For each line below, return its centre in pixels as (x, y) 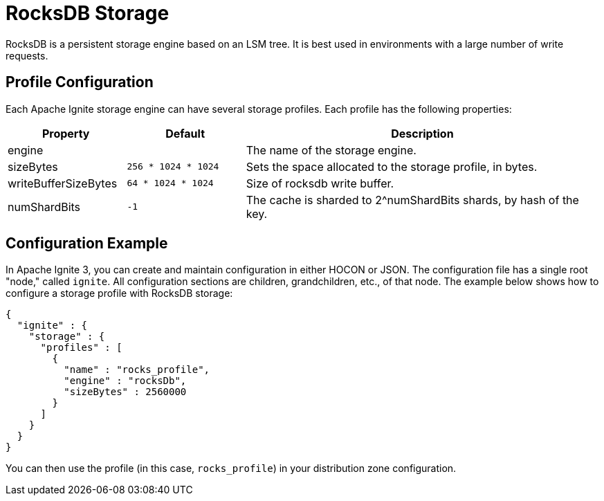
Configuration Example (87, 244)
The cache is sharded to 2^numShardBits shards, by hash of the (412, 200)
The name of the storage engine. (331, 150)
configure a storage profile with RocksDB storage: (119, 293)
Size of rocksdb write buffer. (320, 183)
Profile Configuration (80, 82)
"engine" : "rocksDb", (125, 381)
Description (422, 133)
